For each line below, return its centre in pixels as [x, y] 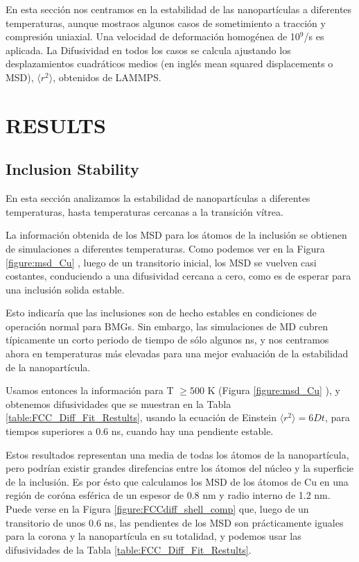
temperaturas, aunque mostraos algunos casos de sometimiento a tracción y [166, 23]
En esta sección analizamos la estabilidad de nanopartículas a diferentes [158, 198]
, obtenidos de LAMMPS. [107, 77]
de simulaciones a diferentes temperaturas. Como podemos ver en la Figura [165, 248]
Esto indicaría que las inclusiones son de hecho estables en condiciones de [161, 313]
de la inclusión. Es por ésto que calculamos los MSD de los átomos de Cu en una [177, 481]
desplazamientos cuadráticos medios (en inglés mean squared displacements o [169, 63]
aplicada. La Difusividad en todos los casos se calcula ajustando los [148, 50]
